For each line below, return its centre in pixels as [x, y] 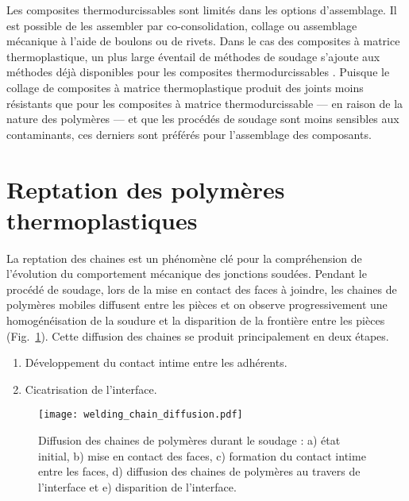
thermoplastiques [102, 220]
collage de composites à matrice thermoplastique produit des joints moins [185, 87]
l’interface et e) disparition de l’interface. [137, 486]
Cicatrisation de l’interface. [91, 389]
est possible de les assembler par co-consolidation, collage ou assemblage [182, 25]
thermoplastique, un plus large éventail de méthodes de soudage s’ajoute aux [193, 56]
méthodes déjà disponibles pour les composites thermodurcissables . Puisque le [198, 72]
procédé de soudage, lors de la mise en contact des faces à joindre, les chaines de [202, 289]
